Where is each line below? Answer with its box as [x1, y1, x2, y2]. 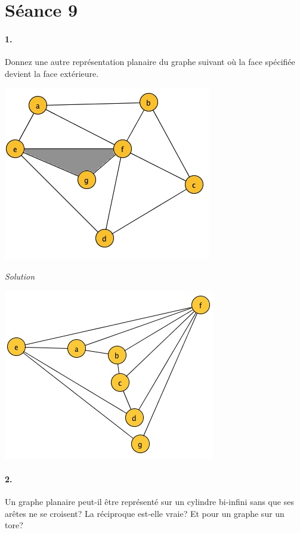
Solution [5, 269, 35, 282]
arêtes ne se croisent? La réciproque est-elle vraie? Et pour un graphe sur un [5, 507, 284, 519]
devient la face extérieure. [5, 67, 99, 79]
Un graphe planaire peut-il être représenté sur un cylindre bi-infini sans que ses [5, 495, 294, 507]
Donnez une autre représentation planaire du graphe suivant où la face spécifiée [5, 55, 295, 68]
